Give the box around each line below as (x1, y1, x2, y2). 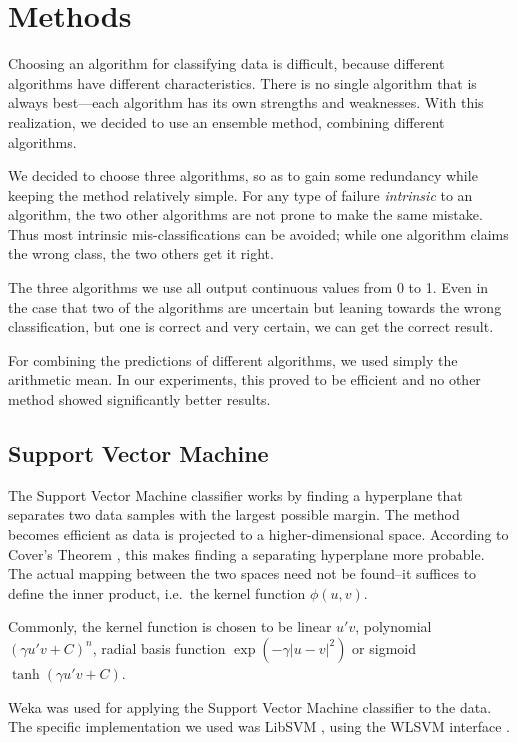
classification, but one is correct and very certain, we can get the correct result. (8, 316, 494, 337)
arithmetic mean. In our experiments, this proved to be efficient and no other (8, 369, 481, 390)
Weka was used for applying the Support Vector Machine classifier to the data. (8, 696, 492, 717)
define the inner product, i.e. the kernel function (8, 582, 306, 603)
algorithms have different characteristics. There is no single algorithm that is (8, 72, 477, 93)
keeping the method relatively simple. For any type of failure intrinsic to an (8, 184, 473, 205)
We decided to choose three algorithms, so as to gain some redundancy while (8, 165, 478, 186)
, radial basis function (92, 637, 226, 658)
